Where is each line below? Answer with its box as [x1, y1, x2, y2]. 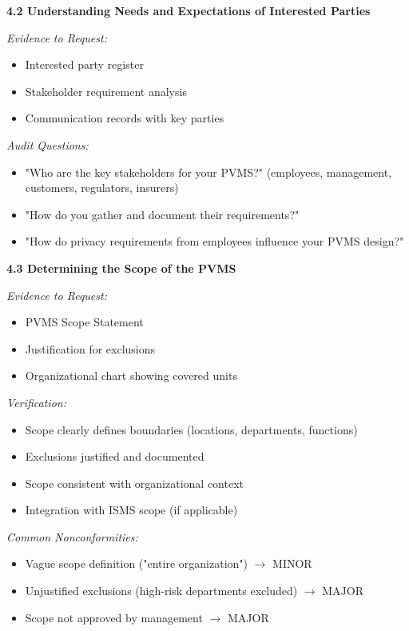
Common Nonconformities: [6, 528, 138, 545]
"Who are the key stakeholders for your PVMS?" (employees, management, [25, 163, 392, 180]
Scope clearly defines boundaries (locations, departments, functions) [25, 421, 358, 437]
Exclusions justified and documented [25, 448, 204, 465]
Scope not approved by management [25, 609, 203, 625]
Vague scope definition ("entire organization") [25, 555, 248, 572]
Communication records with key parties [25, 110, 224, 126]
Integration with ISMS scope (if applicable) [25, 501, 238, 518]
